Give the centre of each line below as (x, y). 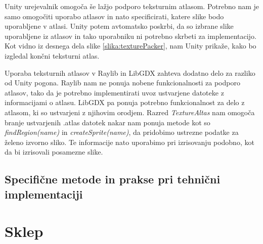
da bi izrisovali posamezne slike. (54, 152)
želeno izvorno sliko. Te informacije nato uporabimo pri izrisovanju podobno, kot (129, 142)
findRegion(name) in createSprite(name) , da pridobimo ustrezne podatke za (122, 132)
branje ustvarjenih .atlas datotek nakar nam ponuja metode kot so (107, 122)
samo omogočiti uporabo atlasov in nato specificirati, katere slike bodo (114, 16)
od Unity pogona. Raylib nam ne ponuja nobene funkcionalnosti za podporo (122, 83)
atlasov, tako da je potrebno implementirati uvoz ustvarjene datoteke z (114, 92)
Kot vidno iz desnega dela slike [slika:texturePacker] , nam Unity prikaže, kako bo (130, 46)
